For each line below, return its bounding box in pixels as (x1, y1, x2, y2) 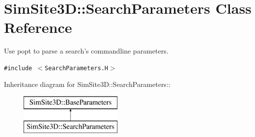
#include (4, 64, 32, 72)
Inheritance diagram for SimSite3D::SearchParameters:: (4, 79, 170, 89)
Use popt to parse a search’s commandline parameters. (4, 46, 169, 56)
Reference (4, 17, 72, 37)
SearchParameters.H (45, 64, 108, 72)
